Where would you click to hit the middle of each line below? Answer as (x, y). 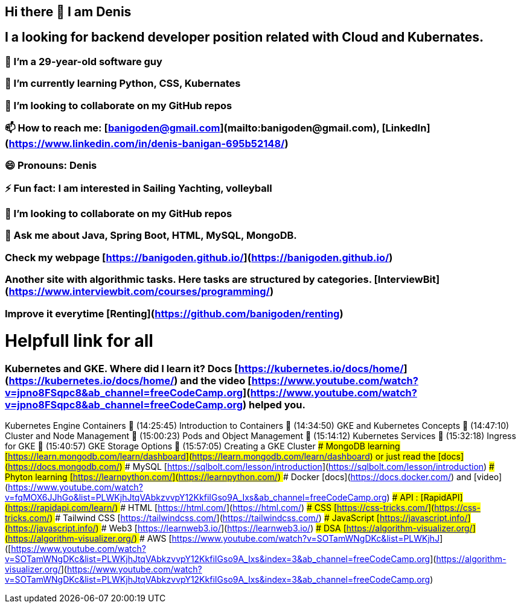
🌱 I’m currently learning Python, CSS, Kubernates (123, 84)
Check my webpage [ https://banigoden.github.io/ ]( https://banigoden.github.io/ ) (199, 257)
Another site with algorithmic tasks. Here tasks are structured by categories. (188, 280)
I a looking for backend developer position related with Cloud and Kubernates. (245, 37)
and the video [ (216, 381)
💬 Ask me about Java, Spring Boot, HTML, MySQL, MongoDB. (151, 236)
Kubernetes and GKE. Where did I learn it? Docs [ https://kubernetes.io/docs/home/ (204, 369)
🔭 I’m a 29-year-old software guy (84, 61)
